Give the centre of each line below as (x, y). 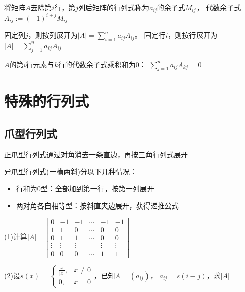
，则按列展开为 (53, 35)
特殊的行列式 (47, 101)
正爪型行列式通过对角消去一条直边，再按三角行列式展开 (96, 154)
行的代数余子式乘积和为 (97, 64)
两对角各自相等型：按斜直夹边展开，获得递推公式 (97, 205)
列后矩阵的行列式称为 (114, 7)
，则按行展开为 (193, 35)
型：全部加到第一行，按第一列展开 (97, 189)
